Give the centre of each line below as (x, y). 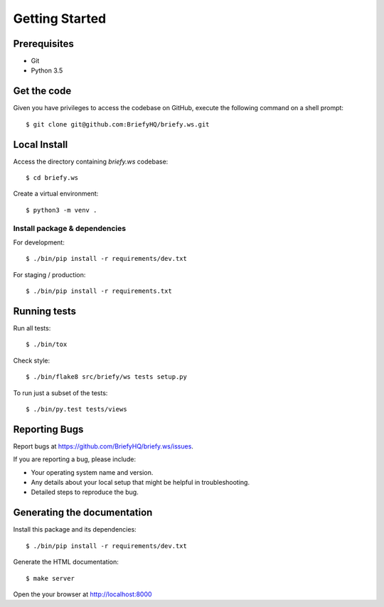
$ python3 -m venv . (62, 210)
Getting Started (60, 18)
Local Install (41, 145)
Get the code (42, 91)
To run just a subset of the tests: (60, 393)
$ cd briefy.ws (52, 178)
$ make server (50, 578)
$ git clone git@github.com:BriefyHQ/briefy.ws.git (118, 124)
